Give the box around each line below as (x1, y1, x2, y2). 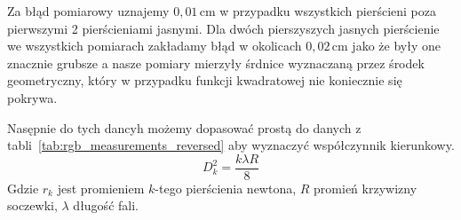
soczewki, (7, 196, 58, 215)
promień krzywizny (314, 178, 417, 197)
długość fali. (73, 196, 139, 215)
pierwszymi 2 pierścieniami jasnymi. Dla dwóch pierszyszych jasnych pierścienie (7, 19, 440, 37)
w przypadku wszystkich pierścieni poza (219, 2, 437, 20)
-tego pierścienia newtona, (155, 178, 297, 197)
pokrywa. (7, 88, 58, 106)
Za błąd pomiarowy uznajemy (7, 2, 170, 20)
